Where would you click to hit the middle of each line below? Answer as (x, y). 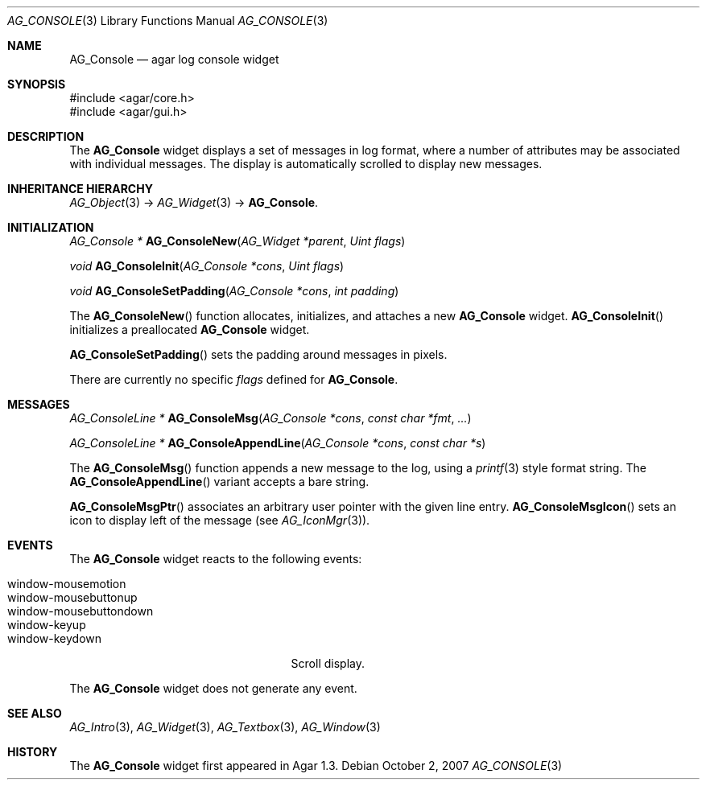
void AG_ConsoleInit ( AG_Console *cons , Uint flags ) (207, 266)
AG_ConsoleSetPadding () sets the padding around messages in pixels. (258, 354)
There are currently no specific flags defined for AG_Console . (234, 379)
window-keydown (55, 638)
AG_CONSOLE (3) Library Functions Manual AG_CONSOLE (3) (168, 21)
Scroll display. (328, 663)
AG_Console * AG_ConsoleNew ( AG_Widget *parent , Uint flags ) (237, 241)
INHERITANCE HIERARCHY (80, 189)
